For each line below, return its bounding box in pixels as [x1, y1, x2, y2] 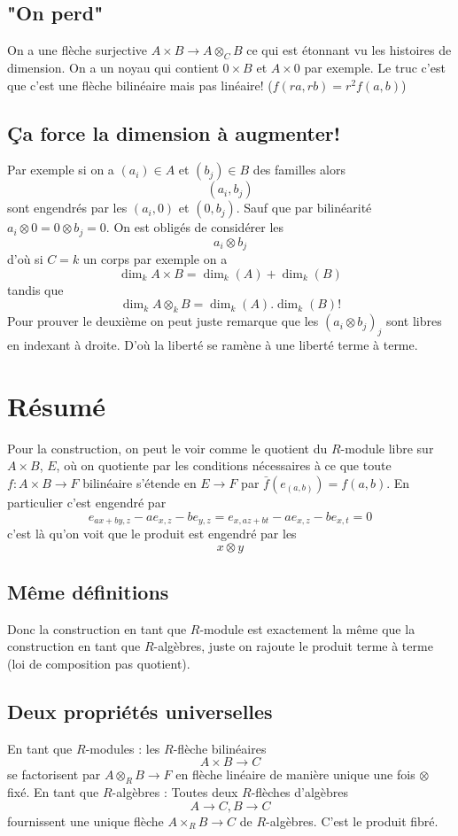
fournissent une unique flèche [7, 811, 164, 830]
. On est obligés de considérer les [105, 218, 284, 236]
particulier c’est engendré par [7, 492, 167, 511]
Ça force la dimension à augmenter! [7, 119, 341, 146]
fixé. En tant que [7, 783, 99, 801]
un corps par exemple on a [82, 250, 228, 268]
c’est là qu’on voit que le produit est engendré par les [7, 524, 297, 543]
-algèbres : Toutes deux [112, 783, 238, 801]
